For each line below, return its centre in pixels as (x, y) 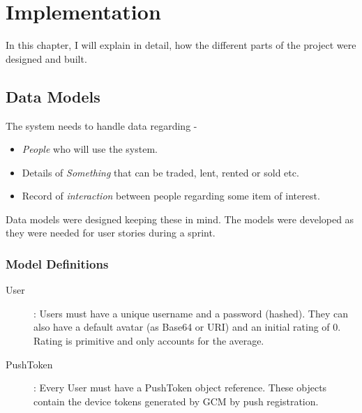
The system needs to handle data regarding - (101, 125)
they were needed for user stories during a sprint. (111, 233)
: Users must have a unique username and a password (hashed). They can (191, 313)
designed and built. (46, 58)
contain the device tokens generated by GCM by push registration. (176, 401)
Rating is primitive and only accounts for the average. (149, 341)
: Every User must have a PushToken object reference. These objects (180, 388)
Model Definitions (57, 264)
